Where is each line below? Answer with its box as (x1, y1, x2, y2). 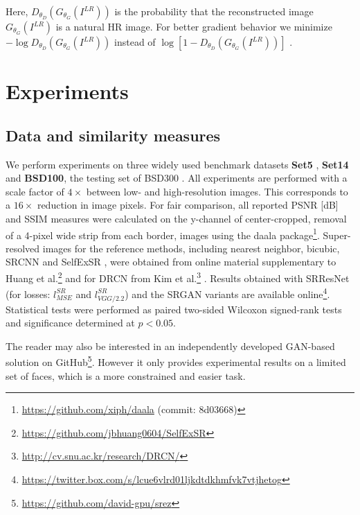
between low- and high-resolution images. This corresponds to (86, 184, 348, 198)
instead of (114, 35, 156, 49)
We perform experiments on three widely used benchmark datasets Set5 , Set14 (6, 157, 349, 171)
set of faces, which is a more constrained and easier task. (6, 368, 246, 383)
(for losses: (6, 286, 51, 301)
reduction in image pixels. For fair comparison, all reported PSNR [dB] (37, 198, 339, 212)
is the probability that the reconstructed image (114, 4, 314, 18)
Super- (323, 227, 351, 242)
